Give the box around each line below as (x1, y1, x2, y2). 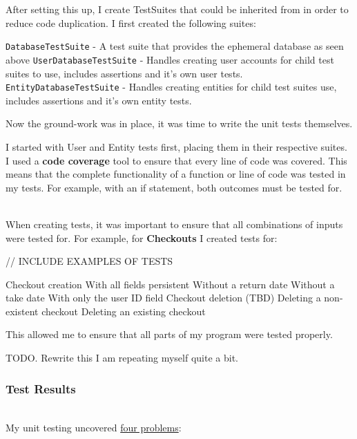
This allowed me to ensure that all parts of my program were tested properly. (6, 327, 333, 342)
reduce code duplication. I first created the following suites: (6, 15, 256, 30)
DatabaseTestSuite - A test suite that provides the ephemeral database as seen (6, 39, 344, 53)
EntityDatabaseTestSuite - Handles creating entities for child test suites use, (6, 80, 337, 94)
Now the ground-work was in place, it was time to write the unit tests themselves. (6, 116, 353, 131)
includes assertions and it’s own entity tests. (6, 93, 192, 107)
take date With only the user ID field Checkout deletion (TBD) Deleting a (6, 290, 321, 305)
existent (6, 303, 39, 318)
